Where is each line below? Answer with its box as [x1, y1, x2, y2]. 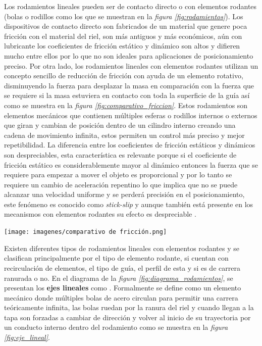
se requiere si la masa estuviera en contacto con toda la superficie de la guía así [4, 90, 250, 101]
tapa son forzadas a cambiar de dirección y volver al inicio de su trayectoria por [4, 312, 251, 322]
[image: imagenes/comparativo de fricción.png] [4, 228, 167, 236]
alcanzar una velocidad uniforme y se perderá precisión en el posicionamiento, [4, 189, 245, 200]
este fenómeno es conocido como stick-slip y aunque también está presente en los [4, 199, 253, 209]
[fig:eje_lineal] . [4, 332, 50, 342]
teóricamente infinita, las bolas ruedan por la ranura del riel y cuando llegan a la [4, 302, 254, 313]
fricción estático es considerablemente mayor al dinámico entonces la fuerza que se [4, 159, 258, 170]
